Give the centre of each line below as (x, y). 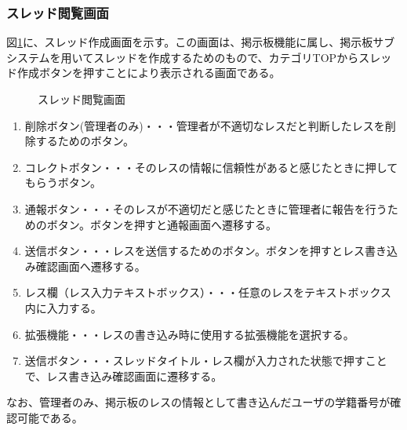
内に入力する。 (63, 307)
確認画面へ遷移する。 (91, 266)
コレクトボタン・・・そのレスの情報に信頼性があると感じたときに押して (211, 167)
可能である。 (50, 417)
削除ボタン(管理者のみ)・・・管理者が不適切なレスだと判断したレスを (205, 125)
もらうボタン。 (63, 182)
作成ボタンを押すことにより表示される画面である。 (149, 73)
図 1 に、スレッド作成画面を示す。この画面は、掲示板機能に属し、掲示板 (190, 42)
